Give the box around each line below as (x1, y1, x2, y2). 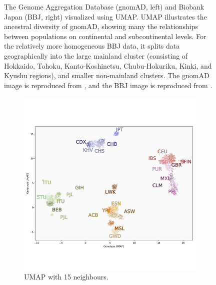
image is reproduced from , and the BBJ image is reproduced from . (4, 80, 212, 90)
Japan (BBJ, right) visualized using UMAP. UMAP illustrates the (4, 11, 207, 22)
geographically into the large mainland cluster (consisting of (4, 50, 188, 61)
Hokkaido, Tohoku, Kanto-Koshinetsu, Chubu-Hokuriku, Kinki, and (4, 60, 212, 71)
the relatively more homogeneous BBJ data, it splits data (4, 41, 180, 51)
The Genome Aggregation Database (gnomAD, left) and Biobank (4, 2, 204, 12)
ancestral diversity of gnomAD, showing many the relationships (4, 21, 198, 32)
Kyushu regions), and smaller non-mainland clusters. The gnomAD (4, 70, 209, 81)
